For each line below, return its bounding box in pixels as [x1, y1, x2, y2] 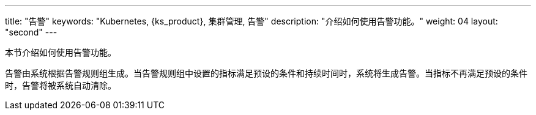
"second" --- [5, 27, 58, 37]
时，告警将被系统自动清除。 [5, 80, 116, 91]
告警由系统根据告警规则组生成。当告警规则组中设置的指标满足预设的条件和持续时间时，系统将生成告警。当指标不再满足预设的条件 [5, 68, 527, 78]
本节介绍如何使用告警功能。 [5, 47, 116, 57]
